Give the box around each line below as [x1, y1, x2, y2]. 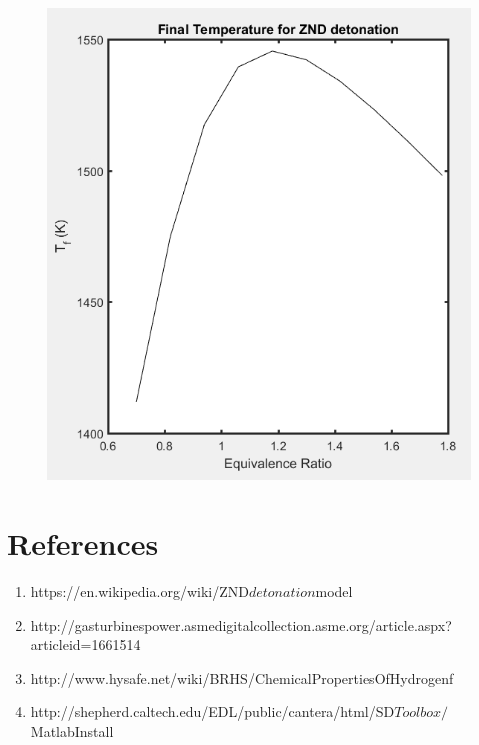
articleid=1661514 [30, 634, 141, 655]
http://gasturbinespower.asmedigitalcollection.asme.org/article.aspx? [30, 614, 452, 635]
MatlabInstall [30, 721, 114, 742]
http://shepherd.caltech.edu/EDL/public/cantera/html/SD [30, 701, 395, 722]
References [7, 523, 159, 564]
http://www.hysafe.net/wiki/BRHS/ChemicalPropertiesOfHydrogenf [30, 667, 454, 688]
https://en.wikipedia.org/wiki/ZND [30, 581, 249, 602]
